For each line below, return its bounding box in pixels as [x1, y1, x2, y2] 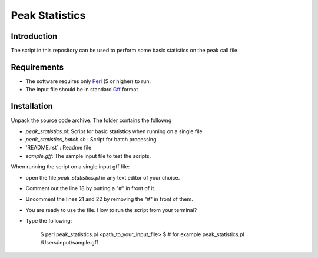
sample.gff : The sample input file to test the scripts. [25, 152, 151, 159]
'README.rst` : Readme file [25, 144, 92, 151]
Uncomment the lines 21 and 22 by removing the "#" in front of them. [25, 196, 194, 203]
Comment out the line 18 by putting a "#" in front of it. [25, 185, 156, 191]
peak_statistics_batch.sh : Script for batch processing [25, 136, 157, 143]
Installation [11, 101, 53, 111]
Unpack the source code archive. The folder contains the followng [11, 117, 172, 124]
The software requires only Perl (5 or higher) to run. [25, 77, 151, 85]
